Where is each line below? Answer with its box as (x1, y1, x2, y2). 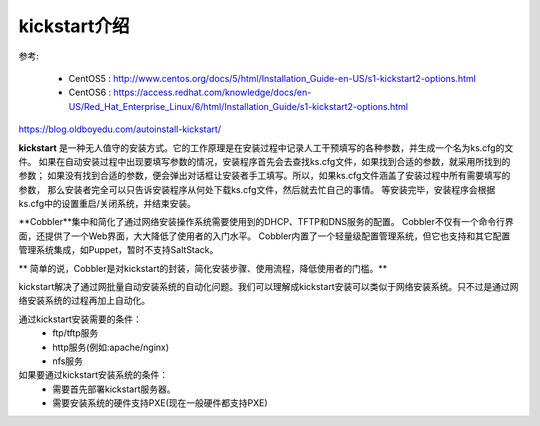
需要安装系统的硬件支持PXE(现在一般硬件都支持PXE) (52, 397, 269, 409)
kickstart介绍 (18, 15, 130, 37)
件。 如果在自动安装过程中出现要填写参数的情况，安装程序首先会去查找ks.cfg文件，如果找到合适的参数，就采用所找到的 (18, 155, 511, 167)
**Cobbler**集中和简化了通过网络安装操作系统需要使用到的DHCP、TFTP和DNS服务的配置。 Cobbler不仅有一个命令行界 (18, 216, 514, 228)
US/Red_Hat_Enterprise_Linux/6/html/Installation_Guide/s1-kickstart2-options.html (68, 100, 409, 112)
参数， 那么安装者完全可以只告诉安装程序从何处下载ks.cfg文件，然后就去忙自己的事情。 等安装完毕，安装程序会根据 (18, 183, 496, 195)
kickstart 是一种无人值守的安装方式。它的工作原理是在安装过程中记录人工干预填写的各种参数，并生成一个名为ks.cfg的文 (18, 141, 514, 154)
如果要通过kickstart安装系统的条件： (18, 369, 169, 381)
